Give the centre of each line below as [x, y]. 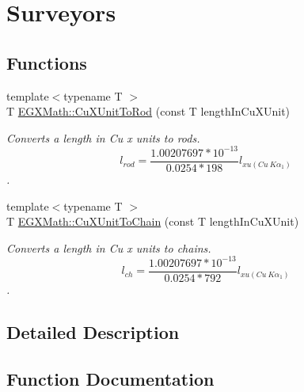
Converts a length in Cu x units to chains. [109, 247]
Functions [47, 62]
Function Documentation [110, 378]
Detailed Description [93, 331]
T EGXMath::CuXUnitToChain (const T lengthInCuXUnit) [153, 221]
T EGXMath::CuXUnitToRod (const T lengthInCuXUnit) [148, 111]
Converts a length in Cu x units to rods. [103, 137]
